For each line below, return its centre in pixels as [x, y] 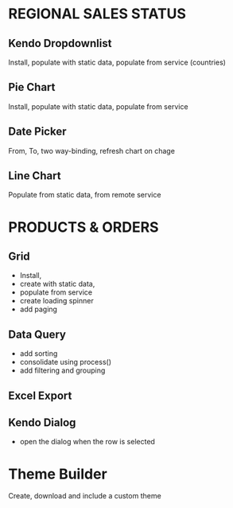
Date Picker [37, 132]
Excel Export [40, 395]
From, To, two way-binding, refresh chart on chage [91, 150]
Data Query [37, 334]
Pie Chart [32, 87]
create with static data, [57, 284]
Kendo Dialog [42, 423]
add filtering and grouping [62, 370]
